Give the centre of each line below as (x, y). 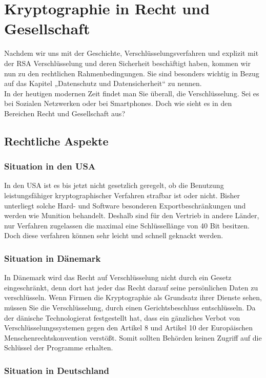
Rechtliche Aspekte (56, 141)
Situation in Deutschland (57, 370)
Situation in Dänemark (53, 258)
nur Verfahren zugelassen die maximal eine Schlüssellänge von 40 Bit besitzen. (127, 225)
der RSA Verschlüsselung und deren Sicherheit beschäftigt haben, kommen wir (127, 63)
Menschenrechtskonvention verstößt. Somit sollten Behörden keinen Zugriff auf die (133, 337)
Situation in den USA (50, 166)
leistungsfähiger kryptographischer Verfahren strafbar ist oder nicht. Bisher (122, 195)
